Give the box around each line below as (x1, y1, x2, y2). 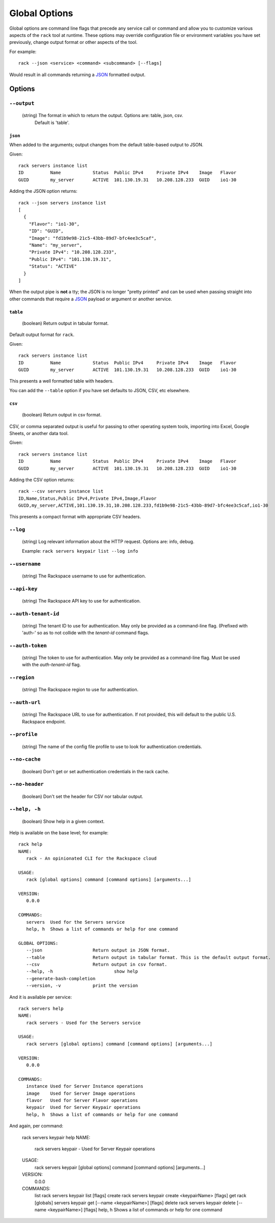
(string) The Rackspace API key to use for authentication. (22, 598, 141, 604)
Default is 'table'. (34, 119, 70, 126)
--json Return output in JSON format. (26, 947, 170, 953)
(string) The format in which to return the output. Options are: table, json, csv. (22, 113, 184, 119)
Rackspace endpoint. (22, 718, 66, 724)
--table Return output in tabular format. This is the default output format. (26, 954, 271, 960)
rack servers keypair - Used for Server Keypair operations (34, 1146, 155, 1152)
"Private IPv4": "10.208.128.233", (28, 249, 117, 255)
